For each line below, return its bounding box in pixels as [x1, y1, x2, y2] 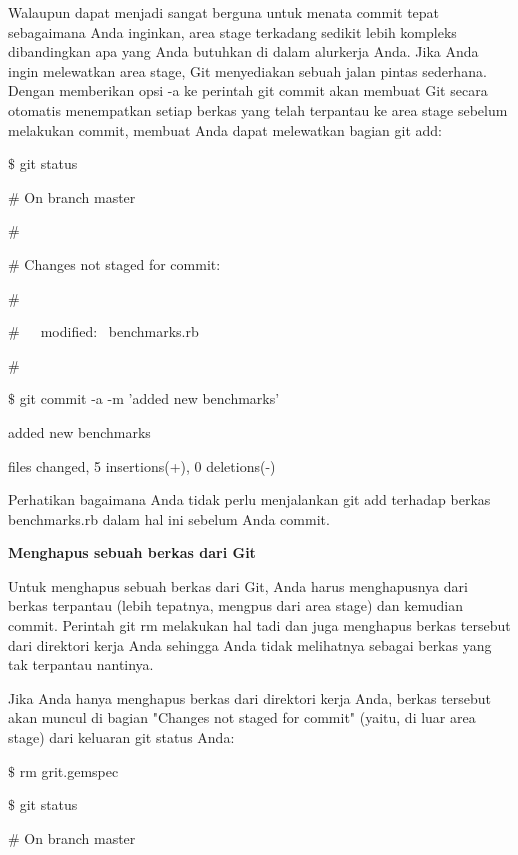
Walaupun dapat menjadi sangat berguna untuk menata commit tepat [8, 2, 440, 22]
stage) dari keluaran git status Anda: [8, 727, 235, 748]
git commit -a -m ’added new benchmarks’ [19, 388, 280, 409]
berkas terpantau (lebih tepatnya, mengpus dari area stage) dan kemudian [8, 595, 464, 616]
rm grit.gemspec [19, 760, 119, 781]
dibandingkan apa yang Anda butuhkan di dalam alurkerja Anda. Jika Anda [8, 41, 479, 62]
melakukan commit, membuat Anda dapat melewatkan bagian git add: [8, 119, 443, 140]
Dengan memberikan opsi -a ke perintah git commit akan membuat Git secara [8, 80, 488, 101]
